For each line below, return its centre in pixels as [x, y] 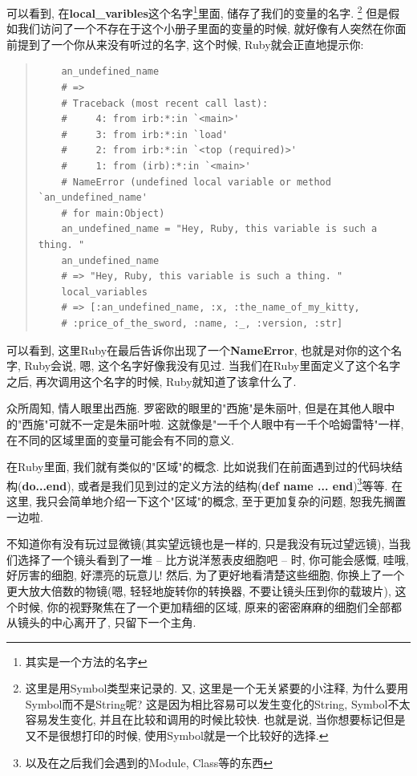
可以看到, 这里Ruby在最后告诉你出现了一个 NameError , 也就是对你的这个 [199, 349]
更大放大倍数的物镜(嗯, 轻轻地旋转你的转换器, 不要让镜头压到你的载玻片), [199, 590]
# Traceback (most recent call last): [165, 103]
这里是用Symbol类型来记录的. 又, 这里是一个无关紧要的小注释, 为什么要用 [217, 688]
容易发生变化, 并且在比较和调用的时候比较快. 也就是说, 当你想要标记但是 [215, 719]
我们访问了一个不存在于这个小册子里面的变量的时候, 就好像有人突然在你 [206, 28]
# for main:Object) [113, 213]
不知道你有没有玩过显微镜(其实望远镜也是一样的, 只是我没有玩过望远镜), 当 [203, 544]
